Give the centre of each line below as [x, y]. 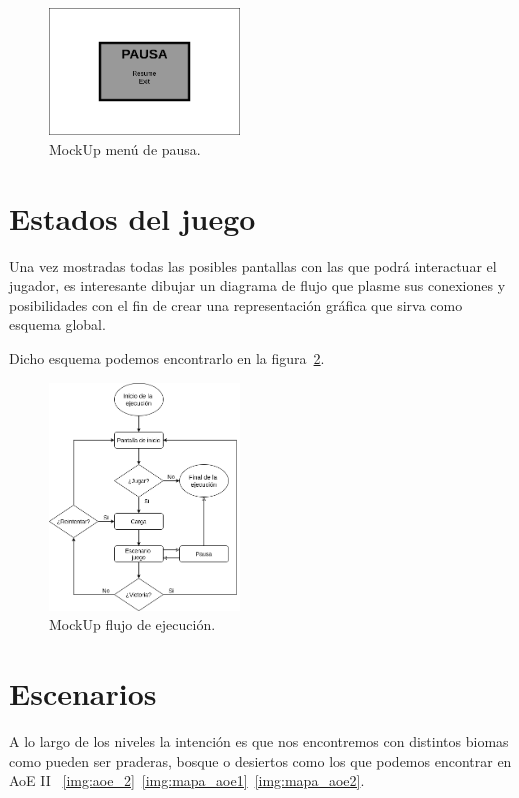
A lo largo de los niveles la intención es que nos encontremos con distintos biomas [259, 741]
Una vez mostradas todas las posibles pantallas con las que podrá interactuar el [253, 265]
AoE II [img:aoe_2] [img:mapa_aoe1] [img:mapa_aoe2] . [187, 780]
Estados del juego [132, 217]
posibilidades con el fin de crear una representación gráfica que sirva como [236, 304]
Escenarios [83, 693]
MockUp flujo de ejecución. [132, 624]
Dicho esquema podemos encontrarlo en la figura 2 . [167, 358]
